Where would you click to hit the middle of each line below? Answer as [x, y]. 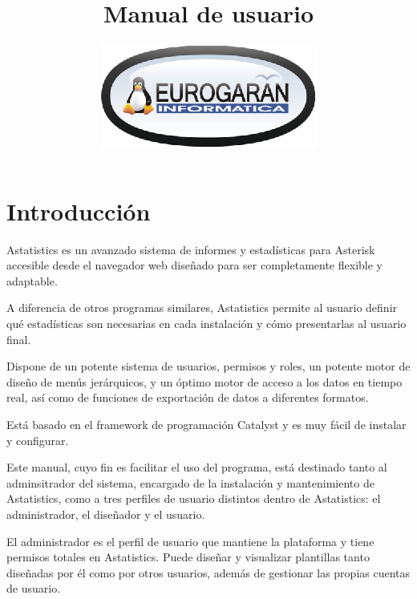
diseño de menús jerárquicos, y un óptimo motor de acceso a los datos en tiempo [204, 381]
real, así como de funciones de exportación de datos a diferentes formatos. [188, 397]
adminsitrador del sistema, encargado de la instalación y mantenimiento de [190, 482]
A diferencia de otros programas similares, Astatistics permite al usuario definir [202, 308]
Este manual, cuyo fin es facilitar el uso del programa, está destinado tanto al [197, 467]
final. [19, 339]
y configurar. [38, 440]
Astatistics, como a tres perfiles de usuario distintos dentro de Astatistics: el [194, 498]
